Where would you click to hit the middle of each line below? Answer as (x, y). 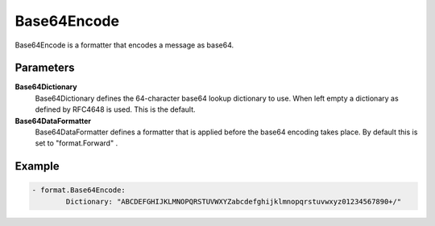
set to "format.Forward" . (77, 143)
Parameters (45, 68)
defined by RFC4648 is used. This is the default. (116, 109)
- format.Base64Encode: (79, 190)
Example (37, 166)
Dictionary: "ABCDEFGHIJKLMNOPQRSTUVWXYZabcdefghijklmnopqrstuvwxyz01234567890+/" (234, 201)
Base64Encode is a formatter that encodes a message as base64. (124, 45)
